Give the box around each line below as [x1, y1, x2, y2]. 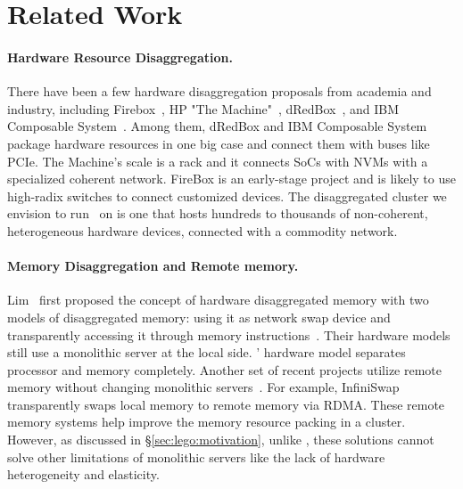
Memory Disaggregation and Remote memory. [7, 257, 299, 275]
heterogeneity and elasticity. [7, 465, 160, 484]
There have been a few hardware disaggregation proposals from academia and [7, 82, 432, 101]
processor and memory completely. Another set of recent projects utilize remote [7, 360, 442, 379]
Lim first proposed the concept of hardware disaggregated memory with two [7, 290, 429, 309]
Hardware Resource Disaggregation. [7, 47, 233, 66]
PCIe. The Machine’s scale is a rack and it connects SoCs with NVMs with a [7, 151, 428, 170]
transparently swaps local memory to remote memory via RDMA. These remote [7, 395, 445, 413]
